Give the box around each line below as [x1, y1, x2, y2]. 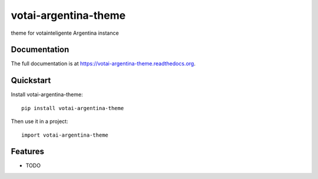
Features [11, 147, 44, 157]
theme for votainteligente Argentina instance [11, 29, 119, 37]
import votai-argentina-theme [21, 131, 109, 138]
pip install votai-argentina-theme [21, 105, 124, 111]
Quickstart [11, 75, 51, 85]
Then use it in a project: [11, 118, 68, 125]
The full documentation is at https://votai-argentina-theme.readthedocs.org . [11, 60, 196, 67]
